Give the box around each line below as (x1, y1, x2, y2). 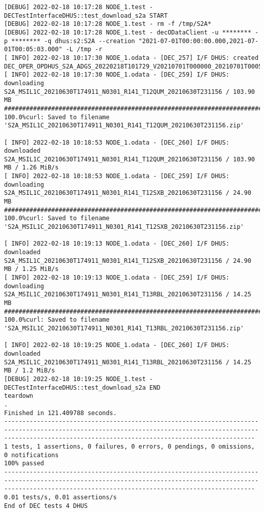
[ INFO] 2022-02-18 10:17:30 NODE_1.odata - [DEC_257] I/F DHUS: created (4, 54, 259, 61)
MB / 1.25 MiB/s (4, 265, 59, 273)
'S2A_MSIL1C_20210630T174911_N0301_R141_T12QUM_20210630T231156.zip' (4, 122, 244, 129)
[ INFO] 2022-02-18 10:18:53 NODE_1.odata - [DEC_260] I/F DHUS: (4, 139, 229, 146)
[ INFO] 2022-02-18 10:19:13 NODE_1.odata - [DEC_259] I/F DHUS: (4, 274, 229, 281)
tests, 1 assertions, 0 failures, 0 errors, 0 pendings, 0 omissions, (11, 443, 255, 451)
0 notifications (4, 451, 59, 459)
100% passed (4, 460, 44, 467)
